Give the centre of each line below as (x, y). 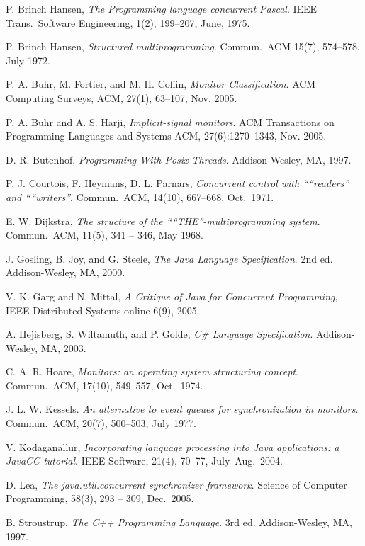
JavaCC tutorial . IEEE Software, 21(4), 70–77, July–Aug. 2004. (144, 461)
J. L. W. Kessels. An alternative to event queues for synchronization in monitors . (182, 409)
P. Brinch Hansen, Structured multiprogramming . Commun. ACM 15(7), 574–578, (183, 46)
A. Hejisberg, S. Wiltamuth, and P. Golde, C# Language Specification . (159, 334)
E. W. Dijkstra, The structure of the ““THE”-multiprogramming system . (163, 221)
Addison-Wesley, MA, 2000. (66, 272)
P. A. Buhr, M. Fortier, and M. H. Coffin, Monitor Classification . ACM (161, 84)
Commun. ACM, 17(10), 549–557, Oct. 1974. (105, 385)
